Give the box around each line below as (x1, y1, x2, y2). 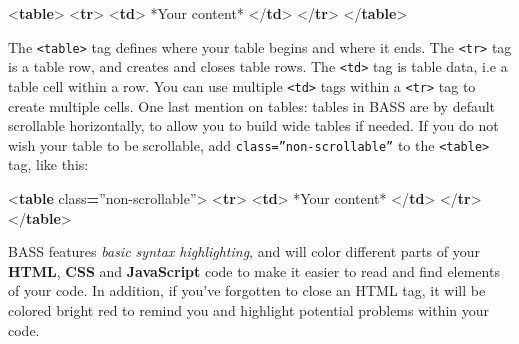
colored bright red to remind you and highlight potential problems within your (8, 299, 490, 320)
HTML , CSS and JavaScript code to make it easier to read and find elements (8, 260, 500, 281)
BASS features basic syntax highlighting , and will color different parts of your (8, 241, 480, 262)
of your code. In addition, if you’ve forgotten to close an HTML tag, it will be (8, 280, 486, 301)
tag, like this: (8, 154, 89, 175)
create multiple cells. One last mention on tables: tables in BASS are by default (8, 95, 496, 116)
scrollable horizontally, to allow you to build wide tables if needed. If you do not (8, 115, 499, 136)
